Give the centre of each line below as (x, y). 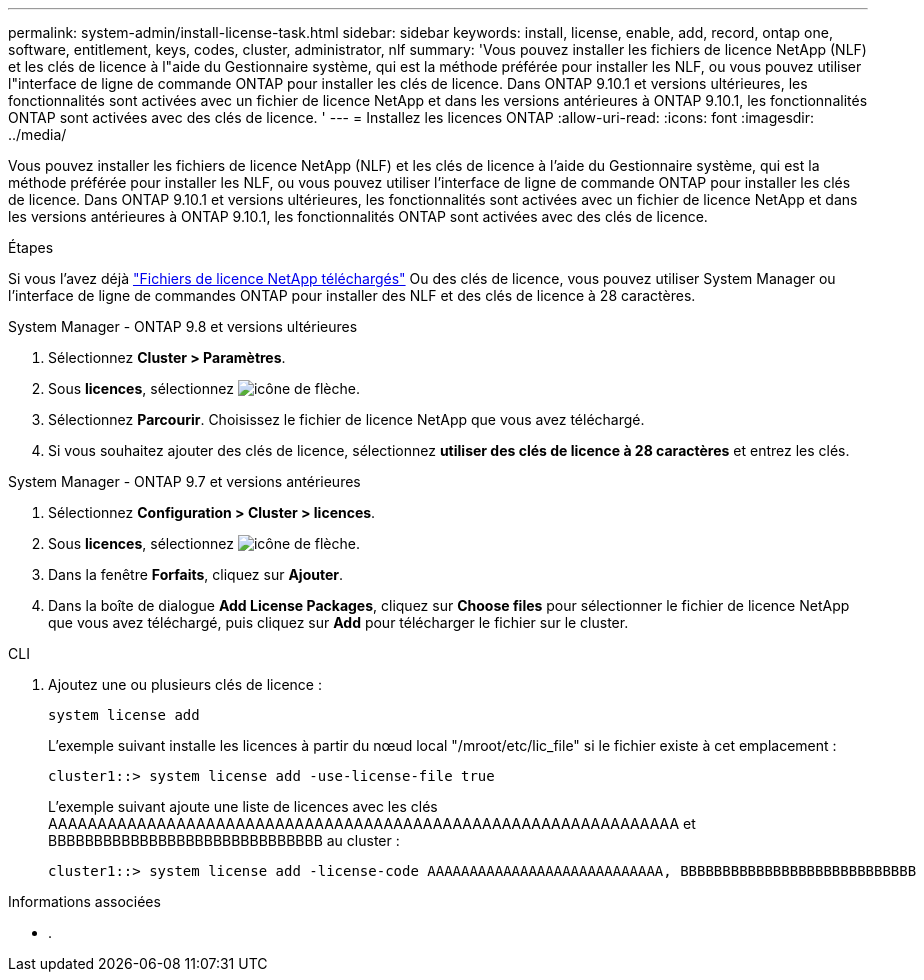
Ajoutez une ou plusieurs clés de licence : (185, 684)
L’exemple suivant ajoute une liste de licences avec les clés (243, 806)
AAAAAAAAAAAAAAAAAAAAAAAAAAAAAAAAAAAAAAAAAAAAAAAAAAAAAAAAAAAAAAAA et (372, 823)
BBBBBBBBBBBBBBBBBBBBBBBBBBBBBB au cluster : (224, 840)
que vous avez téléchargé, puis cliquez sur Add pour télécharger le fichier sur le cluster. (338, 622)
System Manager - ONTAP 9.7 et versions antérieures (184, 481)
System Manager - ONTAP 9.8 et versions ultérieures (183, 326)
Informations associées (84, 901)
